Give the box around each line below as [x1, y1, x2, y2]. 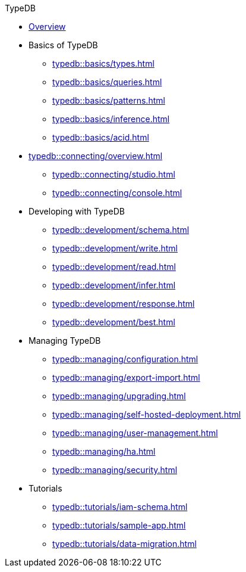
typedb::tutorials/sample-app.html [52, 520, 186, 530]
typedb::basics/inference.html [52, 114, 170, 124]
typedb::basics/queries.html [52, 77, 162, 87]
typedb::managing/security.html [52, 465, 178, 475]
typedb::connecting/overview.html [29, 151, 163, 161]
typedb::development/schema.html [52, 225, 190, 235]
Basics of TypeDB [29, 40, 98, 50]
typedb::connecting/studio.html [52, 169, 175, 179]
